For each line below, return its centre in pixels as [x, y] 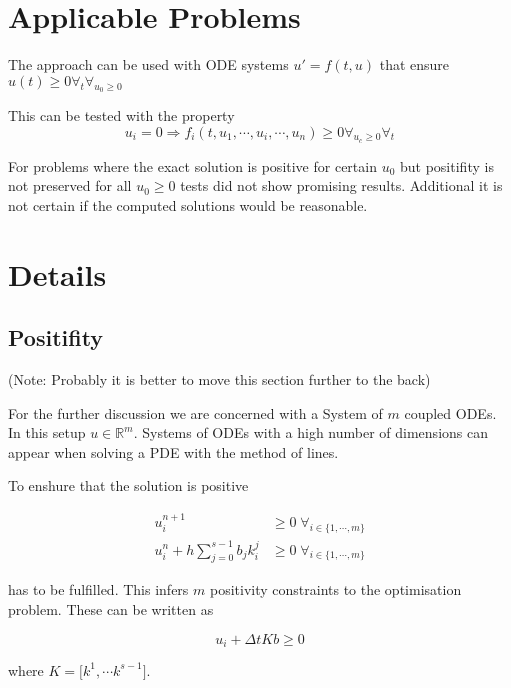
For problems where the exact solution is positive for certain [192, 165]
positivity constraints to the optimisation [335, 589]
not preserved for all [70, 185]
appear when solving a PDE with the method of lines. [173, 451]
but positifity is [447, 165]
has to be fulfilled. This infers [98, 589]
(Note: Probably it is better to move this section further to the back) [219, 379]
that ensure [414, 64]
